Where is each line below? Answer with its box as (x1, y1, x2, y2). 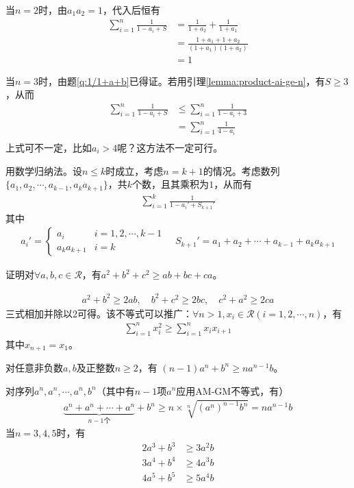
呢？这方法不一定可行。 (117, 140, 223, 154)
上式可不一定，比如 (5, 140, 92, 154)
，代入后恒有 (102, 3, 160, 16)
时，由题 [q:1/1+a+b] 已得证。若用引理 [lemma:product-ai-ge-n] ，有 (38, 73, 325, 88)
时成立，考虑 (105, 163, 164, 178)
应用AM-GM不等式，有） (176, 383, 289, 398)
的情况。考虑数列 (203, 163, 280, 178)
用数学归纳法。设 (5, 163, 82, 178)
